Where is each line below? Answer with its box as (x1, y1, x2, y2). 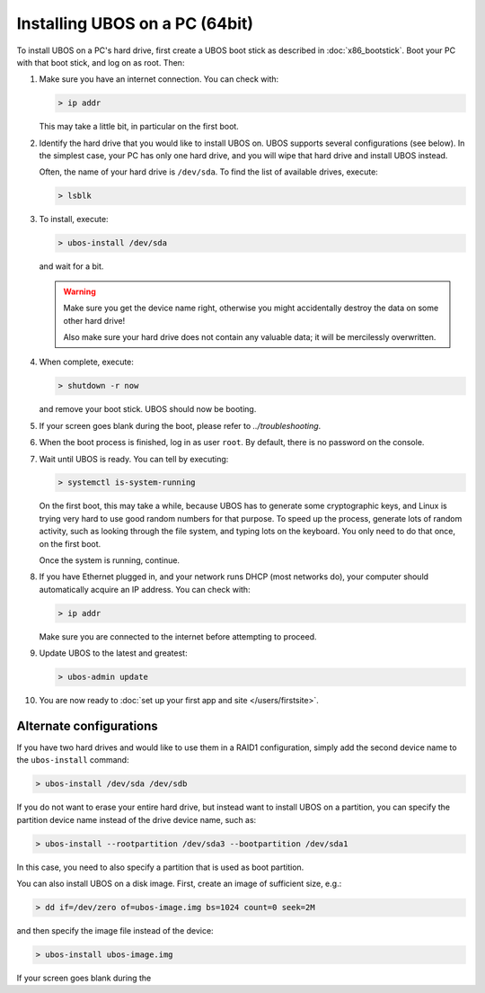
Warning (63, 286, 96, 297)
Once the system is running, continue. (39, 555, 180, 566)
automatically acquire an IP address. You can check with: (39, 584, 251, 595)
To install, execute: (39, 214, 109, 225)
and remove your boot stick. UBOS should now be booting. (39, 404, 257, 415)
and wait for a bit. (39, 261, 104, 272)
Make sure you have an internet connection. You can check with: (39, 74, 279, 85)
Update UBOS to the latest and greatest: (39, 648, 188, 658)
